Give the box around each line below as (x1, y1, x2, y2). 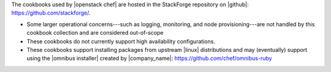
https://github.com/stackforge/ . (11, 9, 91, 16)
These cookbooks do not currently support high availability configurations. (26, 37, 216, 45)
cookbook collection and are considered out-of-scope (26, 29, 164, 37)
